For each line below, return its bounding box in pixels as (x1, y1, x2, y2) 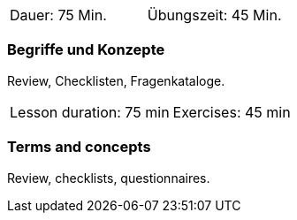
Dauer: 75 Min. (10, 6, 107, 24)
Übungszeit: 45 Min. (147, 6, 282, 24)
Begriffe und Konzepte (7, 41, 165, 59)
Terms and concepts (7, 138, 151, 156)
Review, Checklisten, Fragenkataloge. (7, 72, 225, 88)
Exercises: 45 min (172, 102, 291, 121)
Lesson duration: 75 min (10, 102, 170, 121)
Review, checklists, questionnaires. (7, 170, 210, 186)
